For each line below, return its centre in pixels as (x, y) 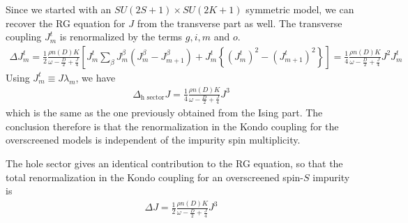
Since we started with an (59, 9)
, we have (96, 77)
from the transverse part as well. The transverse (240, 23)
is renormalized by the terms (121, 37)
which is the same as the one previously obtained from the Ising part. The (164, 113)
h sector (152, 98)
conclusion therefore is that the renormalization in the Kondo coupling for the (172, 126)
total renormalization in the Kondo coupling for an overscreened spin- (154, 177)
